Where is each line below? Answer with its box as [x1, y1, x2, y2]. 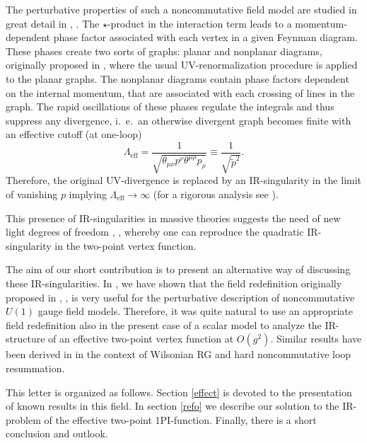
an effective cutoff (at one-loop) [6, 127, 142, 142]
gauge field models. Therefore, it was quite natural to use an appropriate [37, 304, 354, 318]
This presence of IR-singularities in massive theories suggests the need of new [6, 210, 341, 225]
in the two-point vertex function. [54, 238, 197, 253]
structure [6, 331, 45, 346]
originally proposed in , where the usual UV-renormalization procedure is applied [6, 57, 358, 72]
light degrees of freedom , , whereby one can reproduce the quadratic [6, 224, 304, 239]
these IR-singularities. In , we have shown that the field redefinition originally [6, 275, 342, 290]
